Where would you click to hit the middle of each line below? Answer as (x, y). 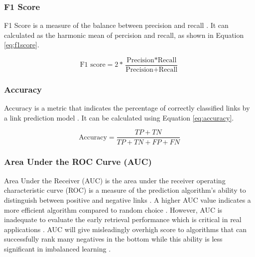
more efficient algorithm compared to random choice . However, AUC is (113, 209)
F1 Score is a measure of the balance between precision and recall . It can (116, 25)
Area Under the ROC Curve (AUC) (78, 162)
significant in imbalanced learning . (58, 248)
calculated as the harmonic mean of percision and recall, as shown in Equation (124, 35)
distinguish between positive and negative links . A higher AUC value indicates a (127, 199)
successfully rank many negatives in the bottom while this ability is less (113, 239)
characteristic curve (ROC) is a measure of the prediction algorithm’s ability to (125, 190)
